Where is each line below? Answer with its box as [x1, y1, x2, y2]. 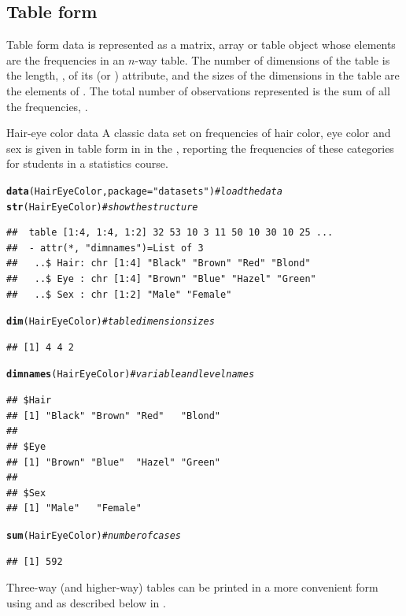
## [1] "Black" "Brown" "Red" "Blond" [6, 410, 221, 421]
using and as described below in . [6, 594, 166, 610]
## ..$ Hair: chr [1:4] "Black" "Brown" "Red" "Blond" [6, 258, 311, 269]
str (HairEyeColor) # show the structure [6, 201, 198, 213]
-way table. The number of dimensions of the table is [135, 51, 390, 68]
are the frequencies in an [6, 51, 125, 68]
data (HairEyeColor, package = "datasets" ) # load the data [6, 185, 282, 197]
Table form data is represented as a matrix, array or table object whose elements [6, 36, 396, 53]
